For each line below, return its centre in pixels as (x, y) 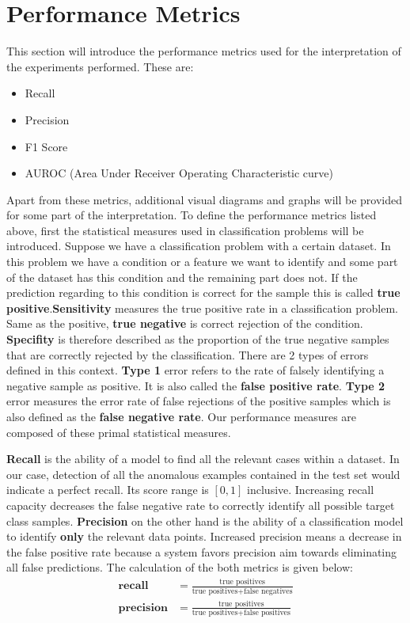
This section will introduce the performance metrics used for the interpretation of (204, 51)
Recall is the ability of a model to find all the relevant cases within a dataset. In (203, 459)
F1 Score (46, 146)
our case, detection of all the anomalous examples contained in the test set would (203, 474)
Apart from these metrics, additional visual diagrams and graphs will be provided (204, 199)
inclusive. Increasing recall (311, 490)
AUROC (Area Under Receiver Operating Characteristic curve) (179, 173)
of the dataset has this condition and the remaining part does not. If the (182, 277)
